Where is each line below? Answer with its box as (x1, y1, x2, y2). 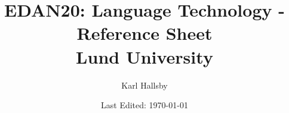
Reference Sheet (76, 21, 213, 45)
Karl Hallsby (121, 79, 168, 91)
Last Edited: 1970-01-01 (101, 99, 188, 111)
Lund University (76, 44, 213, 68)
